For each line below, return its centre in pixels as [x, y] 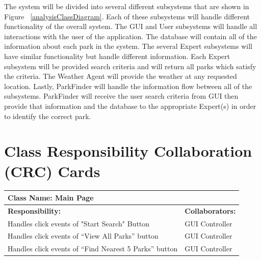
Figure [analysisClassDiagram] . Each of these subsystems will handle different [127, 16]
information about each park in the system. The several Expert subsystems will [128, 46]
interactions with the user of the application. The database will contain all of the [130, 36]
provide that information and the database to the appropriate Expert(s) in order [130, 106]
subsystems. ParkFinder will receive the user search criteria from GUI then [121, 96]
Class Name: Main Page [51, 197]
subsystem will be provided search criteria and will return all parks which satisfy [130, 66]
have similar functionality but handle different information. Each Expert [117, 56]
